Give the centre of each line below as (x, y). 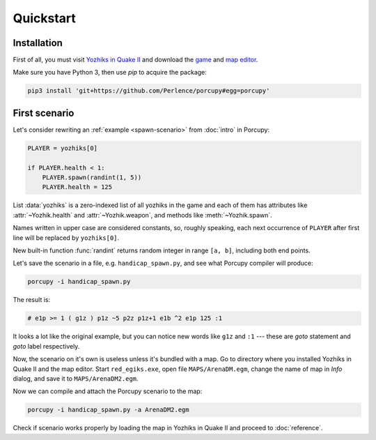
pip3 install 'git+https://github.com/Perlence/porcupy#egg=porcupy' (149, 91)
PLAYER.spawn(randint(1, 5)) (92, 177)
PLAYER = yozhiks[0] (62, 148)
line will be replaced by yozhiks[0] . (66, 238)
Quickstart (45, 18)
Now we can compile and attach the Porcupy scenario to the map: (108, 391)
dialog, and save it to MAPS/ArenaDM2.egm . (76, 378)
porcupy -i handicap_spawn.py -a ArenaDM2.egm (108, 410)
